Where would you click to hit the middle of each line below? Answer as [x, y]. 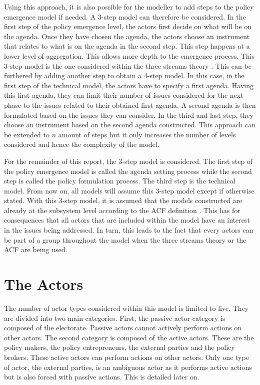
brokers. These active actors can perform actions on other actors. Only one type [126, 357]
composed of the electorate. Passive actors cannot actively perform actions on [123, 328]
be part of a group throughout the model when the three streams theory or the [125, 239]
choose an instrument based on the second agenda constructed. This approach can [130, 125]
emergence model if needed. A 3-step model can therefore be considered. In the [125, 16]
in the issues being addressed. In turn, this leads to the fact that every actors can [129, 230]
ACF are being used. [36, 249]
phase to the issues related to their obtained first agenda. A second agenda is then [130, 105]
